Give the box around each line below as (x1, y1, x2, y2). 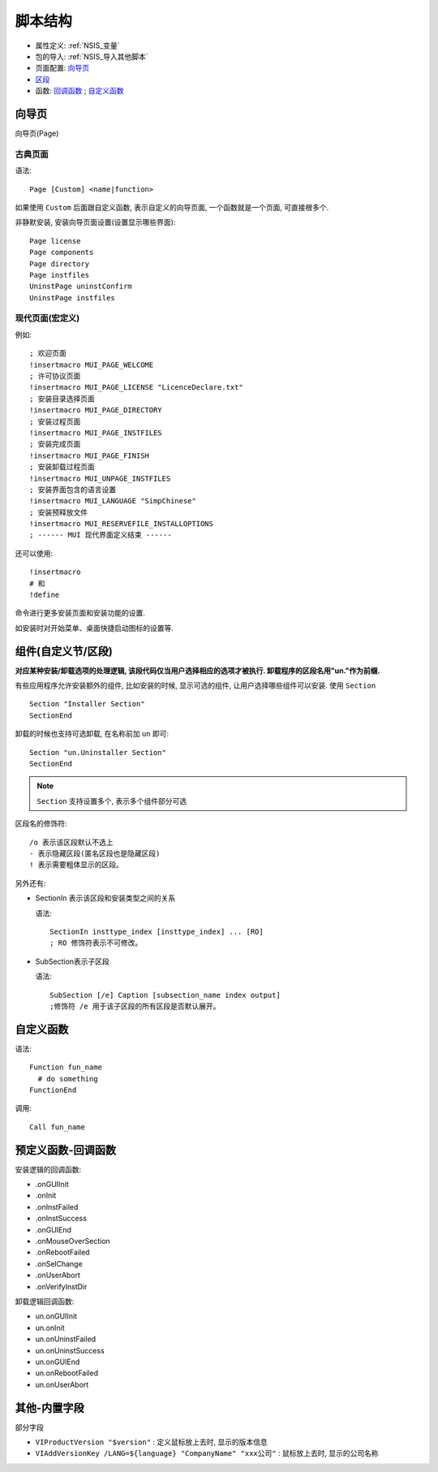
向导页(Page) (15, 128, 59, 138)
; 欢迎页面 (29, 349, 67, 358)
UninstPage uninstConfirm (29, 282, 133, 291)
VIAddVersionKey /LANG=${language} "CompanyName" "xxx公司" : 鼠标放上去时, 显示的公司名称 (35, 1448, 379, 1458)
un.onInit (35, 1323, 65, 1332)
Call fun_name (29, 1122, 85, 1132)
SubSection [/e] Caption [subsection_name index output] (49, 991, 281, 999)
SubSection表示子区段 (35, 956, 109, 966)
